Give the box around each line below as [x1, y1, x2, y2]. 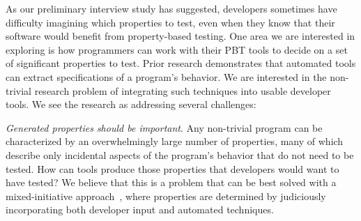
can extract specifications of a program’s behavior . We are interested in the [6, 69, 327, 84]
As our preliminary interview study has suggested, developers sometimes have [6, 1, 337, 15]
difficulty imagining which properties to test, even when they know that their [6, 15, 335, 29]
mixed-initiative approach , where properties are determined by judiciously [6, 188, 326, 203]
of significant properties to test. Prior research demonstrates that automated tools [6, 56, 356, 70]
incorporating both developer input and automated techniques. [6, 202, 274, 217]
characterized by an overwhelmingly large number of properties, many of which [6, 134, 344, 148]
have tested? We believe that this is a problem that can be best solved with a [6, 175, 337, 190]
